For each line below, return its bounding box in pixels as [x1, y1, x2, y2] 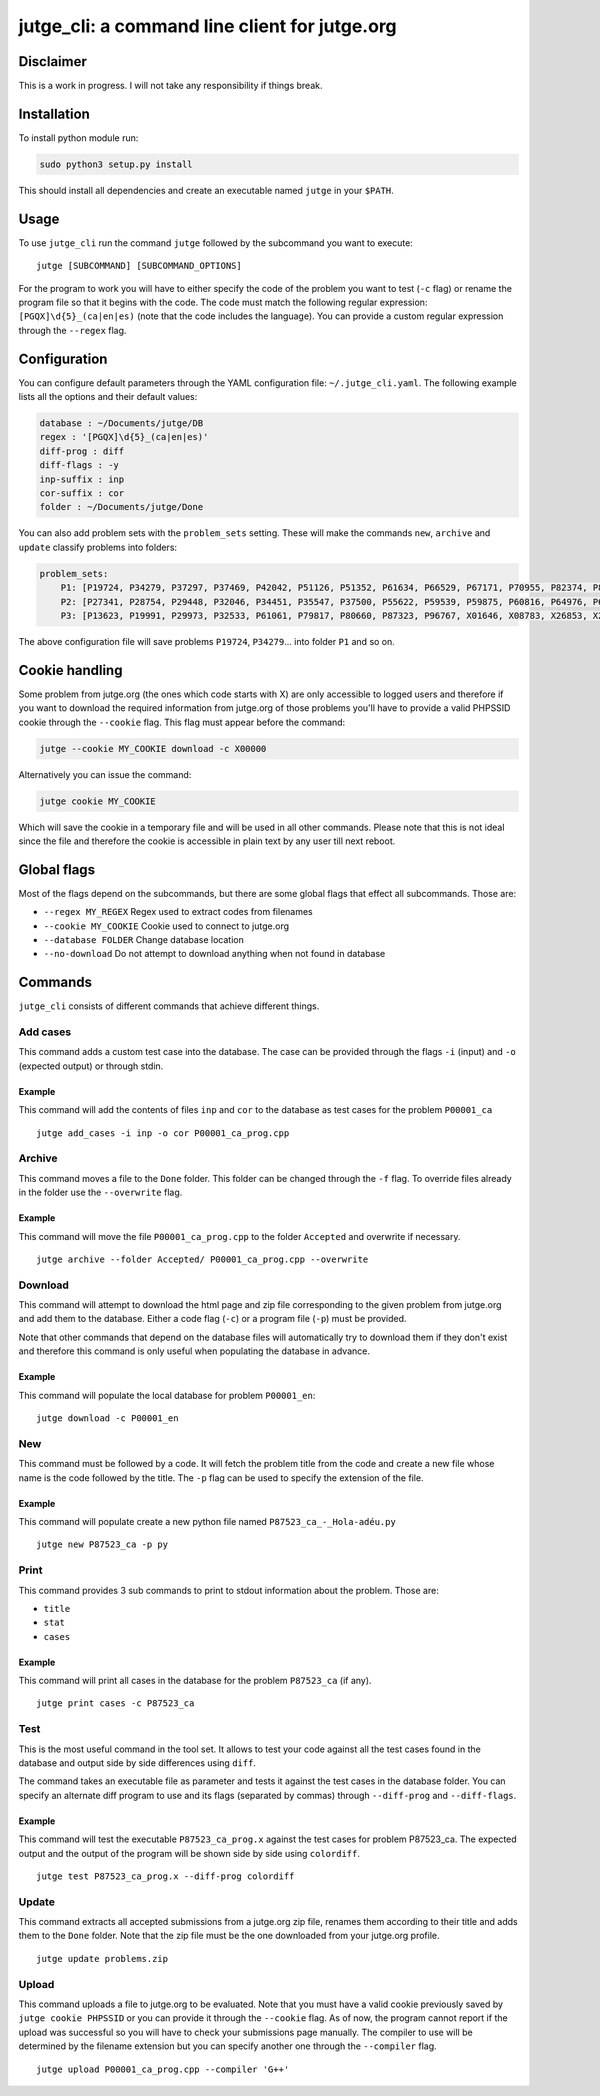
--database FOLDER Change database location [43, 934, 244, 946]
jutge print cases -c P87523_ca [36, 1698, 195, 1709]
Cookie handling [18, 661, 123, 679]
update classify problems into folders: [18, 541, 178, 553]
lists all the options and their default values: [18, 391, 198, 403]
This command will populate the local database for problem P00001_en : [18, 1389, 316, 1401]
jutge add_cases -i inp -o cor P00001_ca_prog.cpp [36, 1127, 290, 1139]
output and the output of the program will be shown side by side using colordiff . [18, 1847, 360, 1859]
